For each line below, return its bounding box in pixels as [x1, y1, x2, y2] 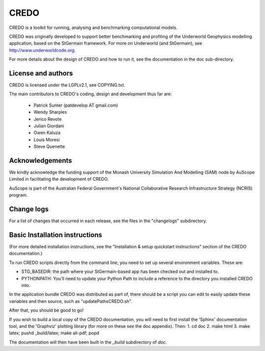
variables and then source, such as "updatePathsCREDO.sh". [9, 298, 132, 304]
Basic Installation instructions [9, 231, 103, 239]
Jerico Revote [33, 116, 62, 122]
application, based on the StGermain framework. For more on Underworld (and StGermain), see [9, 40, 202, 46]
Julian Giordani [33, 123, 64, 129]
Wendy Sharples [33, 109, 67, 115]
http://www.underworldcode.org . [9, 47, 76, 53]
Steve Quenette [33, 144, 65, 149]
